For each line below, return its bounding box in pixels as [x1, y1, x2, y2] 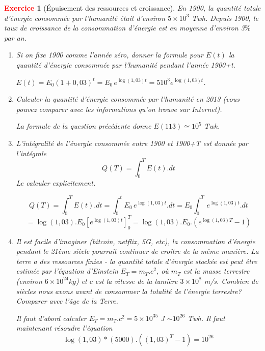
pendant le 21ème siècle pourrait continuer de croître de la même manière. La [16, 246, 259, 256]
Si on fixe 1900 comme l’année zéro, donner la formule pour [16, 49, 204, 60]
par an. [4, 32, 26, 43]
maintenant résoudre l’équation [16, 323, 113, 333]
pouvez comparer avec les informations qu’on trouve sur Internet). [16, 103, 222, 114]
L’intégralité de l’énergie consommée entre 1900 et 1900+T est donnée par [16, 137, 248, 148]
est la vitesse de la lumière [95, 275, 178, 286]
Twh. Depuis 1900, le [192, 12, 258, 23]
